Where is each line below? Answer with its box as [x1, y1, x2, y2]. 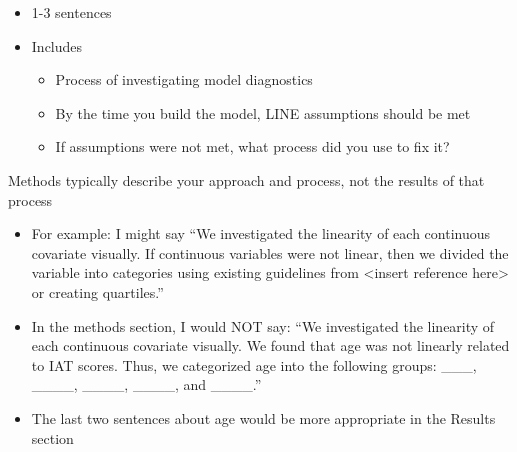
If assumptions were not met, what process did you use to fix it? [55, 136, 450, 157]
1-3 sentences [31, 2, 112, 22]
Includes [31, 35, 83, 56]
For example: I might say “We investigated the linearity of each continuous [31, 223, 491, 244]
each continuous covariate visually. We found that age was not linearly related [31, 335, 510, 356]
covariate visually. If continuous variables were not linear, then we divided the [31, 242, 509, 263]
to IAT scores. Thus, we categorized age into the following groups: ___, [31, 354, 477, 375]
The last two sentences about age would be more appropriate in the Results [31, 407, 496, 428]
